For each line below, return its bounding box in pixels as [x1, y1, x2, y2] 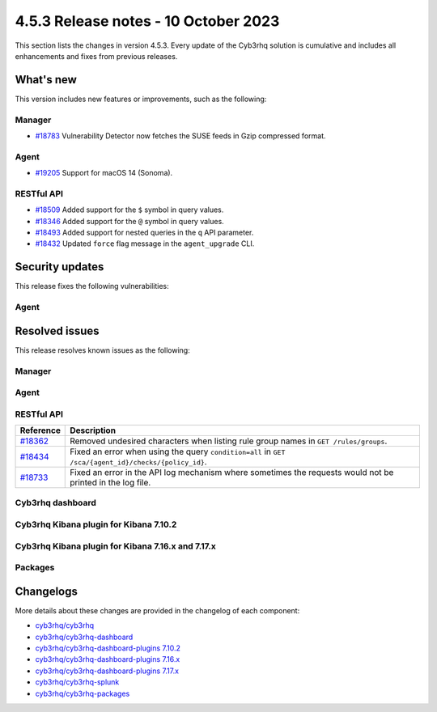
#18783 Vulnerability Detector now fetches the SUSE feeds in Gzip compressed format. [35, 130, 327, 141]
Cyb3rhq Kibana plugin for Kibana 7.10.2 [15, 519, 177, 530]
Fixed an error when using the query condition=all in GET [70, 446, 286, 457]
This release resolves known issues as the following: [15, 345, 190, 355]
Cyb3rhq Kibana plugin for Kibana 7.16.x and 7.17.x [15, 540, 216, 552]
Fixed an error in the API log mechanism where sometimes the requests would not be [70, 467, 394, 478]
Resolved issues [15, 324, 100, 337]
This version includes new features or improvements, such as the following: [15, 94, 267, 104]
